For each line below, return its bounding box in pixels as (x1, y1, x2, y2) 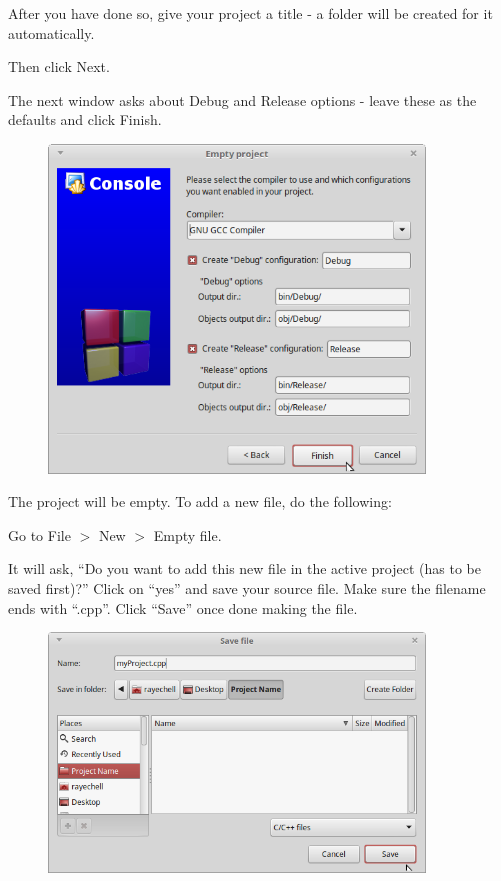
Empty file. (153, 524, 222, 545)
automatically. (8, 22, 95, 43)
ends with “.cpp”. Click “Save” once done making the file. (8, 597, 358, 618)
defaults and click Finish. (8, 109, 162, 130)
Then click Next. (8, 56, 110, 77)
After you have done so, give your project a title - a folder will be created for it (8, 3, 493, 23)
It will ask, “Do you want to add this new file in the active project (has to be (8, 558, 481, 579)
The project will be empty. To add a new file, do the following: (8, 491, 392, 512)
